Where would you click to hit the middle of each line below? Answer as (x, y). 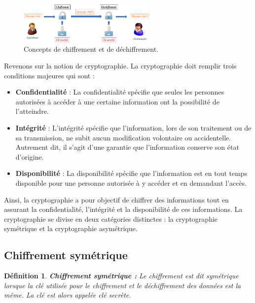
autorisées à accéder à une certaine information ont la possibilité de (117, 101)
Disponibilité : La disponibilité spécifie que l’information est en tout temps (131, 173)
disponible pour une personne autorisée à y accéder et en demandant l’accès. (131, 183)
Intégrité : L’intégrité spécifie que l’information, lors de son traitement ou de (133, 128)
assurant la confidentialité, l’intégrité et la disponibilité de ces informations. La (123, 209)
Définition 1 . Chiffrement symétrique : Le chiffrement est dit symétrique (121, 276)
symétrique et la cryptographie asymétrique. (71, 228)
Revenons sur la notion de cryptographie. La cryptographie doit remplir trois (120, 66)
